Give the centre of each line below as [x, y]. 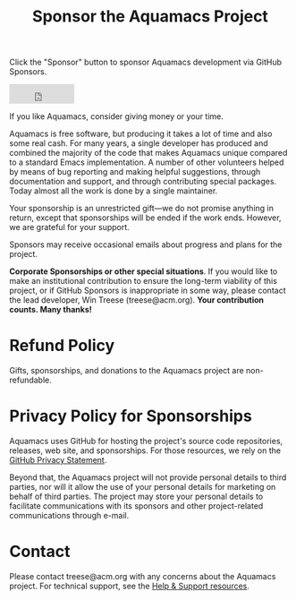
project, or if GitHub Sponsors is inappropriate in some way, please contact [148, 291]
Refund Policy [62, 346]
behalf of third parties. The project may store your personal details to [136, 497]
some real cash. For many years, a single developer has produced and [139, 143]
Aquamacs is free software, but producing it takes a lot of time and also [141, 134]
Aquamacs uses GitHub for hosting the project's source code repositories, [146, 441]
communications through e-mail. [69, 516]
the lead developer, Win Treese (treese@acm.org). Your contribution [137, 300]
